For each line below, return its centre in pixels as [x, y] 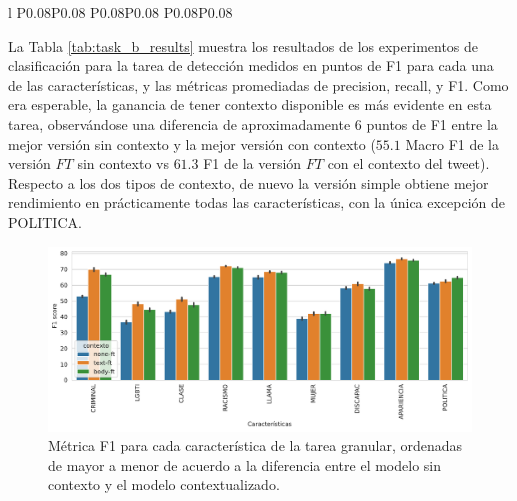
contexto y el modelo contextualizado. [164, 484]
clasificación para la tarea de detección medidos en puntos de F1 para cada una [251, 65]
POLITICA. [45, 221]
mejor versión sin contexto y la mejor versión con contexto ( [192, 143]
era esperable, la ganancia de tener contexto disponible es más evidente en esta [250, 104]
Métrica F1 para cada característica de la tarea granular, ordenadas [255, 445]
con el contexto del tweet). [408, 163]
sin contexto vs [123, 163]
